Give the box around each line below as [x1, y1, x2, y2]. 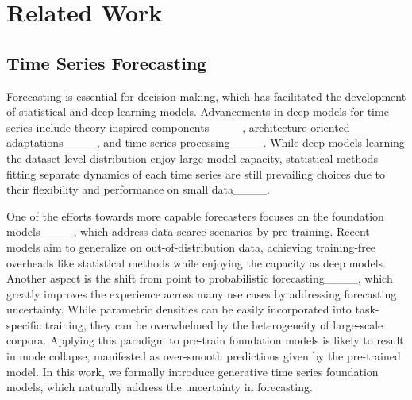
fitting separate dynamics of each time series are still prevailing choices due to [6, 165, 385, 182]
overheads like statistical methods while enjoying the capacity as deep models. [6, 254, 387, 271]
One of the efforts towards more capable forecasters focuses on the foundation [6, 207, 384, 224]
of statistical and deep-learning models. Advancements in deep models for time [6, 103, 389, 120]
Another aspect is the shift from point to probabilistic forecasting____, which [6, 270, 393, 287]
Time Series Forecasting [6, 50, 207, 75]
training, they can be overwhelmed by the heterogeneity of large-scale [44, 316, 383, 333]
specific [6, 316, 42, 333]
